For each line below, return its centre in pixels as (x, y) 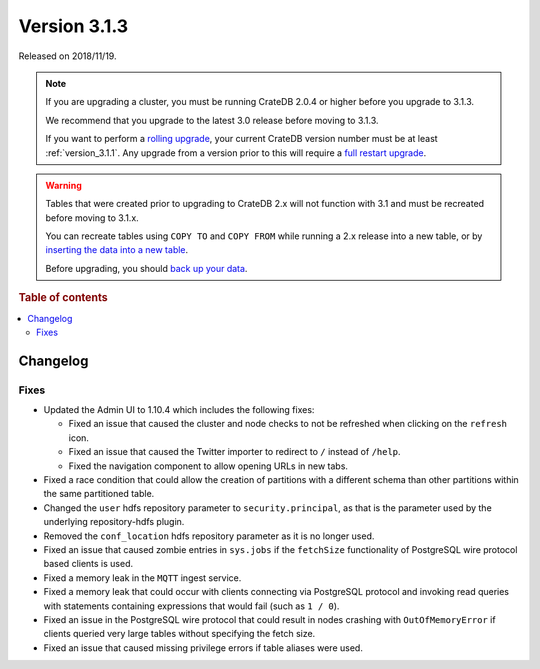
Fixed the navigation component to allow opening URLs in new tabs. (208, 466)
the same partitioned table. (99, 494)
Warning (63, 185)
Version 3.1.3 (73, 26)
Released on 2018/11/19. (67, 56)
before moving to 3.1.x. (92, 217)
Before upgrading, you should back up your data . (146, 268)
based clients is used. (88, 564)
